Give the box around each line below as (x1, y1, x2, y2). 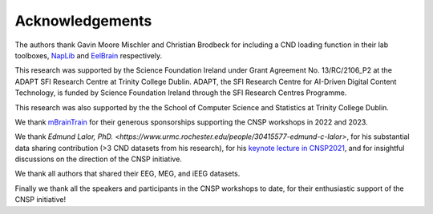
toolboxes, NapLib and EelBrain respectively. (14, 50, 163, 60)
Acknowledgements (14, 12, 152, 30)
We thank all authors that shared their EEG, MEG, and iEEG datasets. (14, 168, 241, 179)
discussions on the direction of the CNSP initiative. (14, 154, 182, 164)
